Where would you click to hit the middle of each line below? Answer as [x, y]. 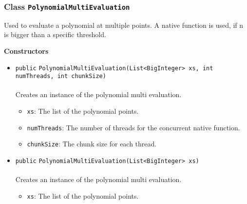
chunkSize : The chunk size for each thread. [92, 144]
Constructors [26, 51]
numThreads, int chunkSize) [61, 76]
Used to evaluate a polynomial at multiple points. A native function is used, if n [124, 25]
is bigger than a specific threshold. [55, 34]
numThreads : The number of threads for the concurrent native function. [133, 127]
